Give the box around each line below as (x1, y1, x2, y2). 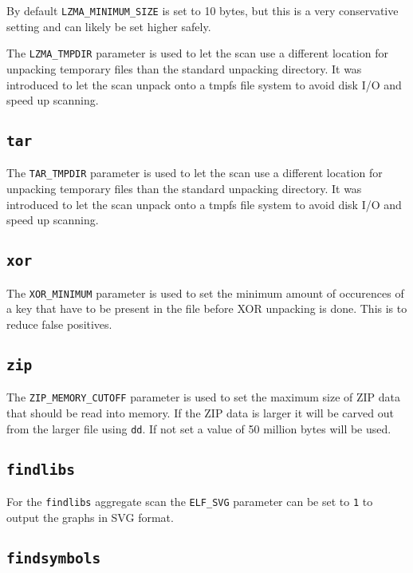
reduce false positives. (6, 315, 112, 332)
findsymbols (6, 549, 101, 567)
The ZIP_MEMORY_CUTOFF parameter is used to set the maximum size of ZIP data (6, 389, 401, 405)
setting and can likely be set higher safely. (6, 18, 211, 34)
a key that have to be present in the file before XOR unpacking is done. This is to (6, 300, 407, 317)
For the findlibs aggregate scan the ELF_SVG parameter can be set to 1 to (6, 493, 373, 509)
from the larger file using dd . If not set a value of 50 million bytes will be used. (6, 420, 391, 437)
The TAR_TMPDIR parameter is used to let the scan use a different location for (6, 164, 383, 181)
